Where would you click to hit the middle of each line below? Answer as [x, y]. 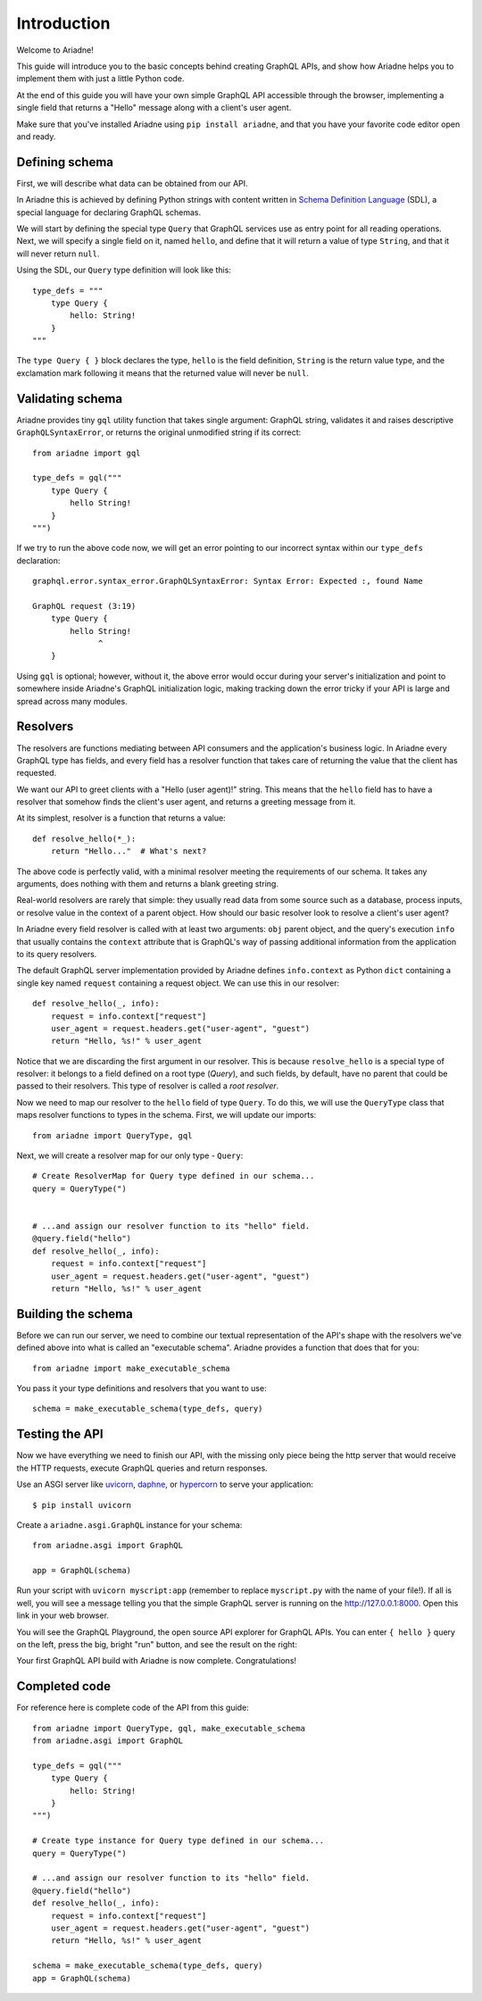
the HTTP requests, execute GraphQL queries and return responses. [142, 1468]
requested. [37, 773]
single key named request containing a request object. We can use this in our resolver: [178, 983]
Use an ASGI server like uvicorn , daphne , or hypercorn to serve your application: [165, 1484]
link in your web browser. [62, 1615]
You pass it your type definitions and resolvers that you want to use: [141, 1388]
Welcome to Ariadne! [55, 50]
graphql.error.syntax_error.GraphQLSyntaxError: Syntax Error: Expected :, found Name [228, 581]
